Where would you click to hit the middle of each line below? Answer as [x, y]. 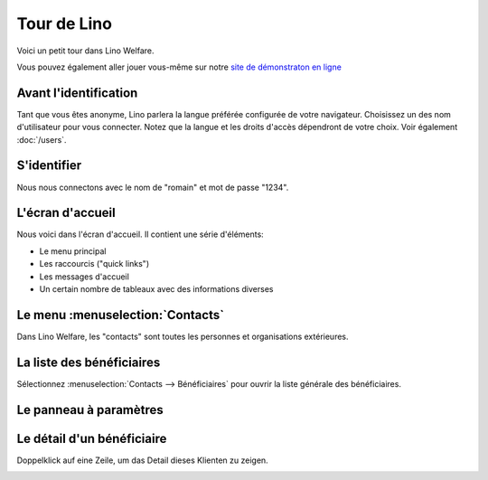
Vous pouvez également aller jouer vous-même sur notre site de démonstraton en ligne [179, 67]
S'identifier [49, 166]
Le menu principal [73, 251]
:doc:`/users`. [42, 139]
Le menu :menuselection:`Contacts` [121, 315]
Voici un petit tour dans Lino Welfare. [85, 51]
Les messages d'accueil [84, 277]
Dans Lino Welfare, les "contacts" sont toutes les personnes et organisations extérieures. [183, 336]
